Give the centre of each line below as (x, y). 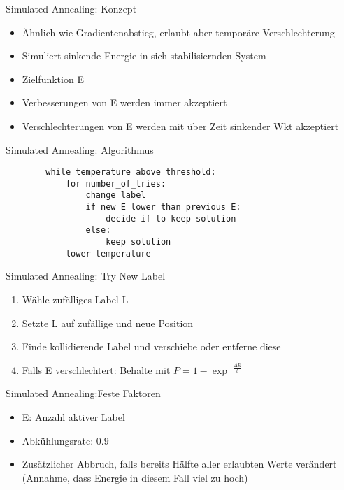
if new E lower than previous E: (163, 207)
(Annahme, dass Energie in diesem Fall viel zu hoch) (135, 477)
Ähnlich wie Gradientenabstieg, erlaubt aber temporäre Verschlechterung (178, 32)
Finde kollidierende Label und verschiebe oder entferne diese (151, 346)
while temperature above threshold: (131, 172)
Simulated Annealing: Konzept (71, 8)
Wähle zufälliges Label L (75, 299)
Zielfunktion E (53, 79)
